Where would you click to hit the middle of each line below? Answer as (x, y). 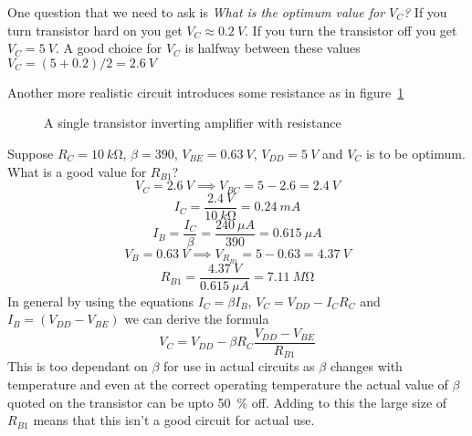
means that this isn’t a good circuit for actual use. (174, 420)
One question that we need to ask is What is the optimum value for (196, 12)
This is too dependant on (78, 366)
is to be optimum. (415, 153)
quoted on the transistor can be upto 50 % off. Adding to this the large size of (227, 402)
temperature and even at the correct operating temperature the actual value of (228, 384)
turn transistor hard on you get (95, 30)
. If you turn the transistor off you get (351, 30)
